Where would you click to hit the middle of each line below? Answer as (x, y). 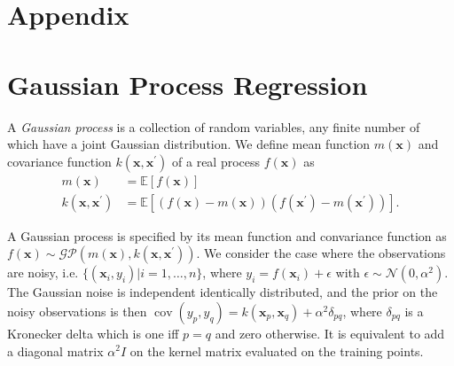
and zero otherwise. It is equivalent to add (330, 333)
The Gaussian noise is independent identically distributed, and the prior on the (223, 292)
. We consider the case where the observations (321, 253)
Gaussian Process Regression (188, 84)
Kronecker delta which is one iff (93, 333)
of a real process (216, 161)
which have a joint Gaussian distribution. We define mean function (189, 144)
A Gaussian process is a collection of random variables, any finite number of (214, 126)
